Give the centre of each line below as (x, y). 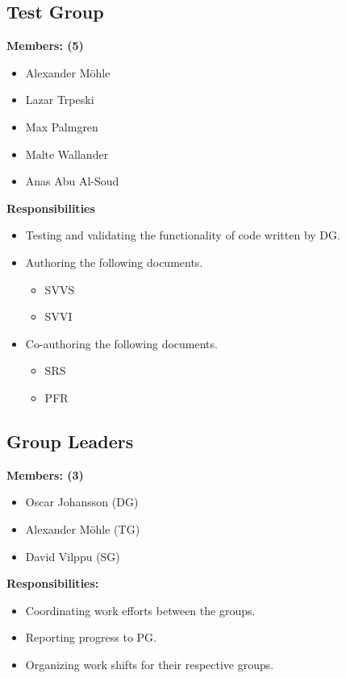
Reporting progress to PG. (91, 637)
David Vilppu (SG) (73, 556)
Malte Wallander (67, 154)
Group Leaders (70, 441)
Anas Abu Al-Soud (72, 181)
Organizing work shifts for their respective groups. (150, 664)
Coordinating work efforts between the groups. (140, 610)
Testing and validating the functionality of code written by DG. (183, 235)
